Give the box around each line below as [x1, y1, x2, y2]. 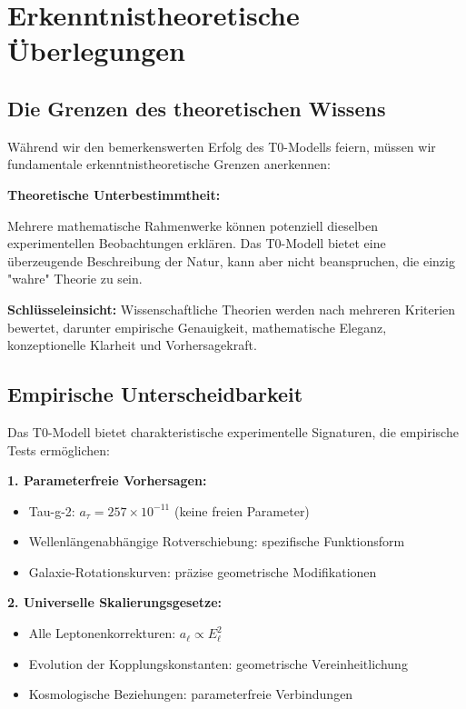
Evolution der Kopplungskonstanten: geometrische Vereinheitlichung [28, 654, 408, 673]
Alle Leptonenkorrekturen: [28, 624, 176, 643]
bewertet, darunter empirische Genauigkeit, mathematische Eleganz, [7, 317, 387, 336]
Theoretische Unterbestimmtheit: [7, 185, 221, 204]
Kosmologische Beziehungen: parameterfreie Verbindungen [28, 684, 353, 704]
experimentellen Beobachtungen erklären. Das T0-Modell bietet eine [7, 234, 386, 253]
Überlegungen [7, 32, 185, 69]
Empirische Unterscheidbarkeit [7, 380, 303, 408]
